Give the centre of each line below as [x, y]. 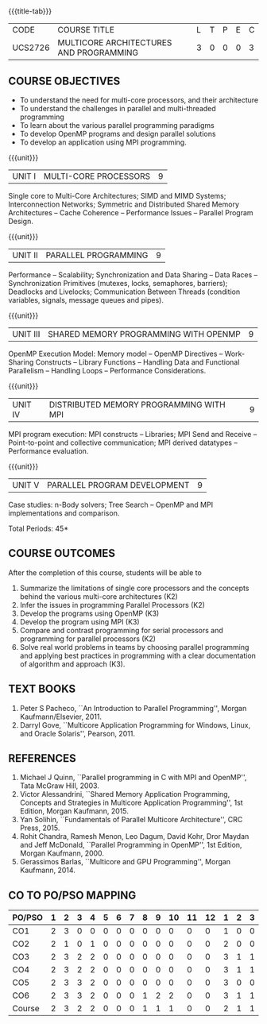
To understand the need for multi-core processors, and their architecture [139, 100]
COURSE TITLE [86, 30]
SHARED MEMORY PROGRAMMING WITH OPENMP [144, 334]
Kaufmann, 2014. [47, 870]
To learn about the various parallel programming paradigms [117, 125]
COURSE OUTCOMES [62, 553]
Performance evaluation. [48, 451]
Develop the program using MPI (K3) [80, 621]
